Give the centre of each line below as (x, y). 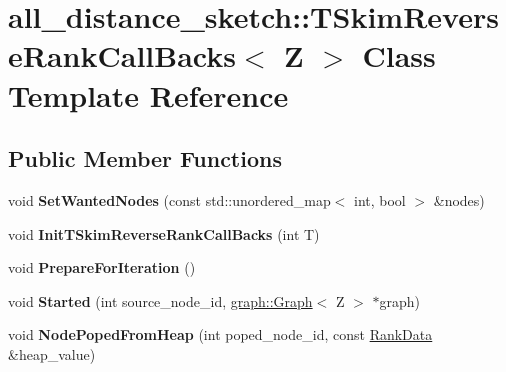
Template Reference (148, 94)
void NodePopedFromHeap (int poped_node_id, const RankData (220, 334)
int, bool (380, 199)
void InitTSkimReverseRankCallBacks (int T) (164, 233)
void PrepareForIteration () (102, 267)
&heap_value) (52, 353)
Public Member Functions (145, 158)
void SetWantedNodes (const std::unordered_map (169, 199)
